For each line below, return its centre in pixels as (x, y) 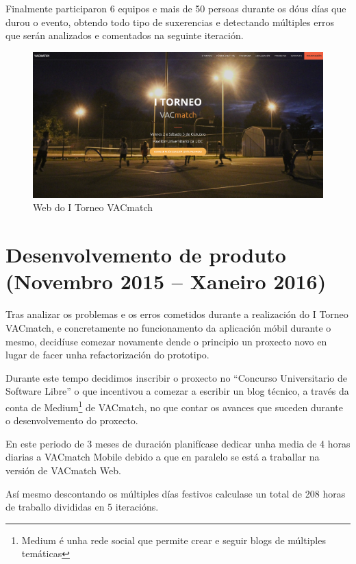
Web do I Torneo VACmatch (93, 207)
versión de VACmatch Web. (63, 470)
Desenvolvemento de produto (146, 255)
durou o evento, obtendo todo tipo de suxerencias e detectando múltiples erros (170, 22)
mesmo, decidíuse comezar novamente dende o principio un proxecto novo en (166, 341)
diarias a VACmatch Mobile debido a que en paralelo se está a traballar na (163, 457)
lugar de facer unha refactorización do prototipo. (107, 355)
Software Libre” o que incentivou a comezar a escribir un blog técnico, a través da (177, 391)
